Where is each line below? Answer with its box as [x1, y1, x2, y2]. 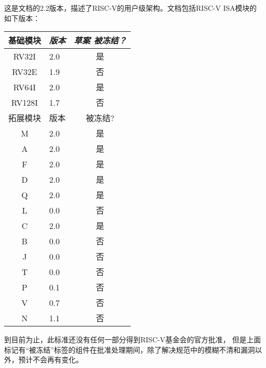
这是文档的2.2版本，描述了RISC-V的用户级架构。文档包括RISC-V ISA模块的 [4, 3, 257, 13]
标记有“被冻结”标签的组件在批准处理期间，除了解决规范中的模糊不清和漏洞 [4, 344, 255, 355]
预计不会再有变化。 [18, 354, 83, 365]
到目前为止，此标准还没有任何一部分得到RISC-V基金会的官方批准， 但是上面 [4, 334, 261, 345]
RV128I [11, 96, 38, 108]
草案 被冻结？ [74, 34, 127, 47]
